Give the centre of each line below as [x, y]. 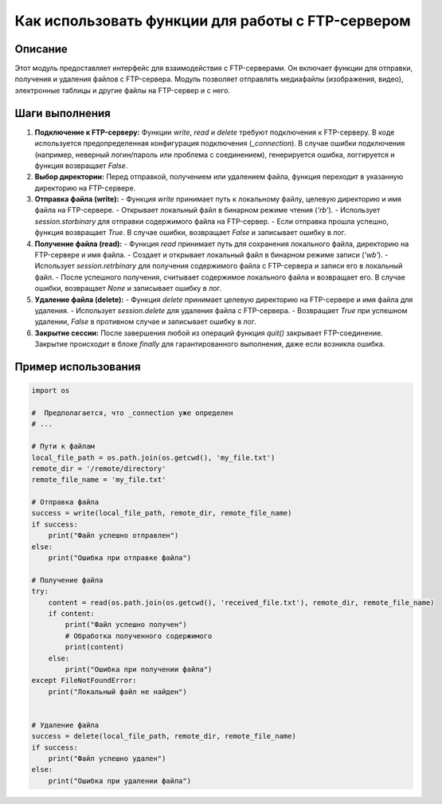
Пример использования [78, 367]
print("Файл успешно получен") [126, 625]
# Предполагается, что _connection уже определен [133, 413]
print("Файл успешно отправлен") [113, 535]
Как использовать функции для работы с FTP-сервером [213, 21]
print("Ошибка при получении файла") [139, 669]
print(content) [95, 647]
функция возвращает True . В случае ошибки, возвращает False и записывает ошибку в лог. [190, 233]
